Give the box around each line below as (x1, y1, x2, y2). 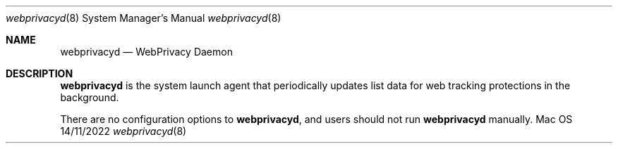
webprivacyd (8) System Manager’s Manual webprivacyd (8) (6, 12, 281, 24)
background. (60, 91, 119, 103)
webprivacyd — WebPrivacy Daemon (60, 46, 233, 58)
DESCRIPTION (6, 67, 73, 79)
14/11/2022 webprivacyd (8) (60, 125, 187, 137)
